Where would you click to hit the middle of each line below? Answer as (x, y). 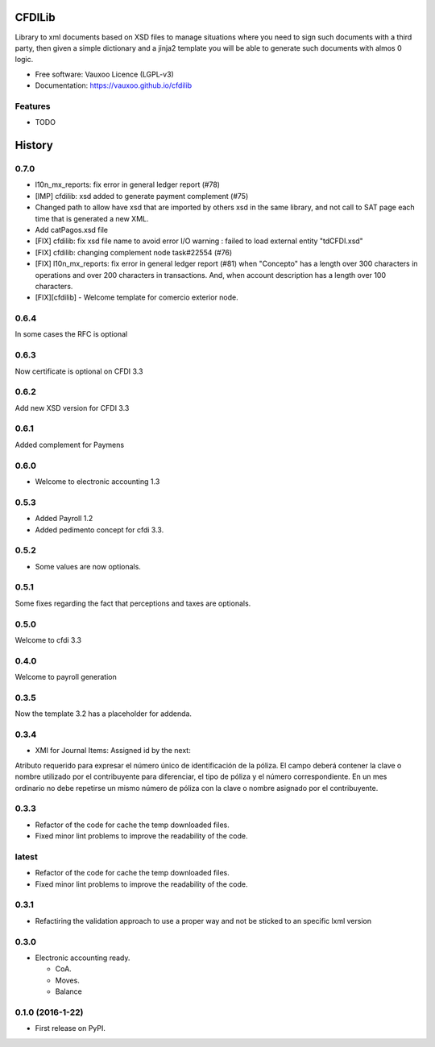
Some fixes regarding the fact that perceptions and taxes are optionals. (133, 603)
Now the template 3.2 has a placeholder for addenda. (104, 714)
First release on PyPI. (70, 1028)
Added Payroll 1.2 (64, 519)
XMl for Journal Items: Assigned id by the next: (113, 751)
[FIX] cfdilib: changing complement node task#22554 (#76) (134, 252)
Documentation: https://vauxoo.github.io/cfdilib (114, 85)
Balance (68, 991)
